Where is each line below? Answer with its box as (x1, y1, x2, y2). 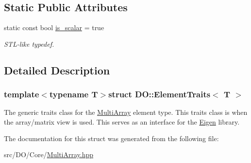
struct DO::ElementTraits (108, 88, 211, 100)
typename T (49, 88, 98, 100)
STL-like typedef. (4, 38, 54, 49)
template (4, 88, 39, 100)
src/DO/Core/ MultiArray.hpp (4, 149, 94, 160)
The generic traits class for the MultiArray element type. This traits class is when (4, 107, 248, 117)
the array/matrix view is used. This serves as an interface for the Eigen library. (4, 116, 240, 127)
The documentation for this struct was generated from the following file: (4, 133, 219, 143)
